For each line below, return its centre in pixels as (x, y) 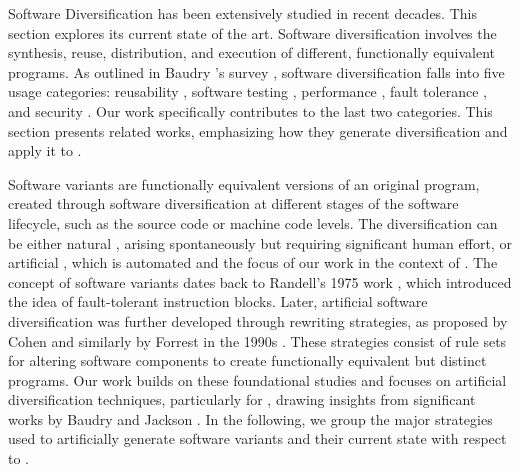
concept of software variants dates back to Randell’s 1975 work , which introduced (260, 281)
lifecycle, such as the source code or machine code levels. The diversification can (253, 222)
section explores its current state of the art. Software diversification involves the (252, 32)
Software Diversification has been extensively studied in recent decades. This (242, 13)
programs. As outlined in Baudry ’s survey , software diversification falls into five (256, 71)
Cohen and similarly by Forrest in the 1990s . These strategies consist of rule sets (257, 340)
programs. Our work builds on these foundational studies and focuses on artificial (257, 379)
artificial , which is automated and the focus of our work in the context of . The (253, 262)
